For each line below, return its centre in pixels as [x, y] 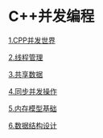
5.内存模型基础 [33, 108]
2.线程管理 [26, 57]
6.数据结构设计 [33, 125]
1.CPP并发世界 [32, 40]
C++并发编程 [51, 16]
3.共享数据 [26, 74]
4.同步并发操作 [33, 91]
